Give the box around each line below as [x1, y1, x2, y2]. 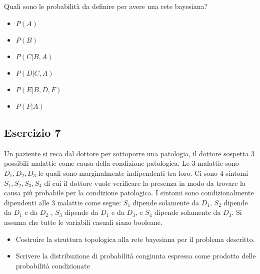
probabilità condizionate [15, 260, 90, 270]
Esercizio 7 [4, 124, 61, 140]
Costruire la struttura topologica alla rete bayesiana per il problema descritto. [15, 233, 255, 244]
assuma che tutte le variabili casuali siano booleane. [4, 216, 162, 227]
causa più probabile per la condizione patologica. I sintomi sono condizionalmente [4, 187, 254, 198]
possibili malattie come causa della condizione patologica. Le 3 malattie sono [4, 158, 239, 168]
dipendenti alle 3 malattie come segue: [4, 197, 121, 207]
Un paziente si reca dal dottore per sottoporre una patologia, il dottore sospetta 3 [4, 148, 255, 158]
